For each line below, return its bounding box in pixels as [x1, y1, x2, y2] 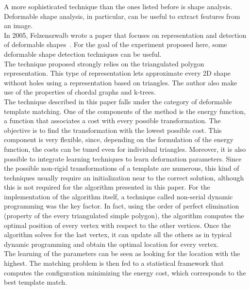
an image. [4, 20, 33, 31]
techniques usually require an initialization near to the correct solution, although [4, 172, 244, 182]
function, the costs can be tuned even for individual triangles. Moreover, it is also [4, 144, 246, 154]
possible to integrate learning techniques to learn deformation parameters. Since [4, 153, 242, 163]
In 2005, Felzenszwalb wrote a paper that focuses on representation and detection [4, 30, 247, 40]
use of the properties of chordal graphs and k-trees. [4, 87, 156, 97]
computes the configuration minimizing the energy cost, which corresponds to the [4, 267, 246, 277]
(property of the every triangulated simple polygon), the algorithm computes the [4, 210, 244, 221]
